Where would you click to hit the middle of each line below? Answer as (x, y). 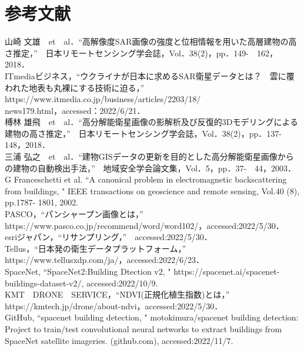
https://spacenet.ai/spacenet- (227, 271)
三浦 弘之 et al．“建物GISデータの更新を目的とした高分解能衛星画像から (149, 156)
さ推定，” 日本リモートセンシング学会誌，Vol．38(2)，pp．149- (127, 53)
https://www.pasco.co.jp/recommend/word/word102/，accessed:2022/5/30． (144, 225)
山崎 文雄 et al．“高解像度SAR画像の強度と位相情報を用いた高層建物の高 (151, 41)
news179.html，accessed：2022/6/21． (75, 110)
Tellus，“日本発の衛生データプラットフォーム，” (96, 248)
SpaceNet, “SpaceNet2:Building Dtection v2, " (88, 271)
